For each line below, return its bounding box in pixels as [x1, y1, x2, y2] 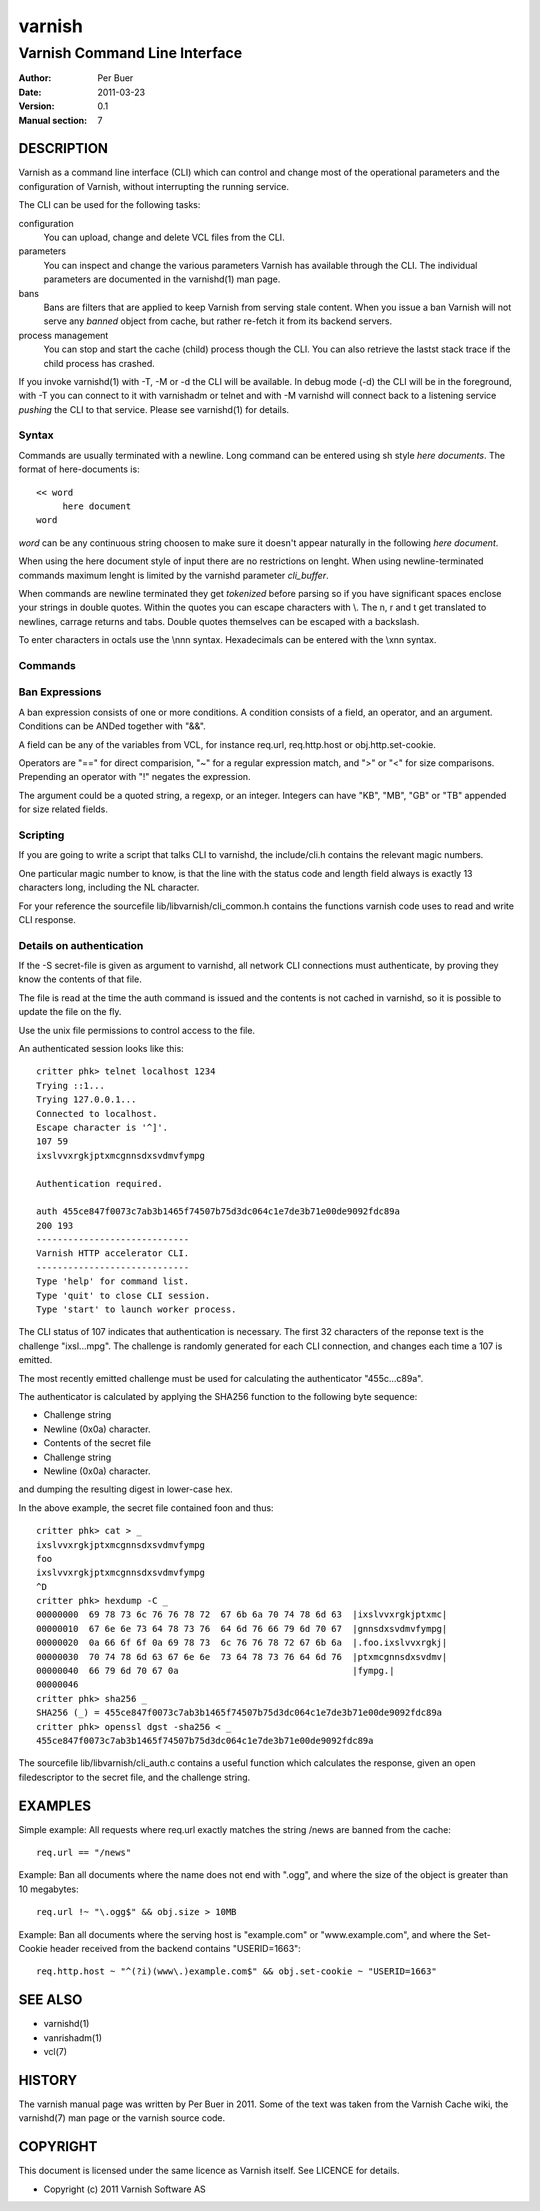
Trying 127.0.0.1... [36, 1094, 137, 1105]
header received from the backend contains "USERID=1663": [50, 1943, 302, 1954]
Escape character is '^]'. [36, 1121, 169, 1133]
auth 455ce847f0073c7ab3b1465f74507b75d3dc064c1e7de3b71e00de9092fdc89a [36, 1206, 400, 1217]
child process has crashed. [43, 357, 155, 369]
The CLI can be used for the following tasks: [18, 199, 201, 211]
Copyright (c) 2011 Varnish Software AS [43, 2183, 207, 2195]
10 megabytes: [18, 1883, 79, 1895]
